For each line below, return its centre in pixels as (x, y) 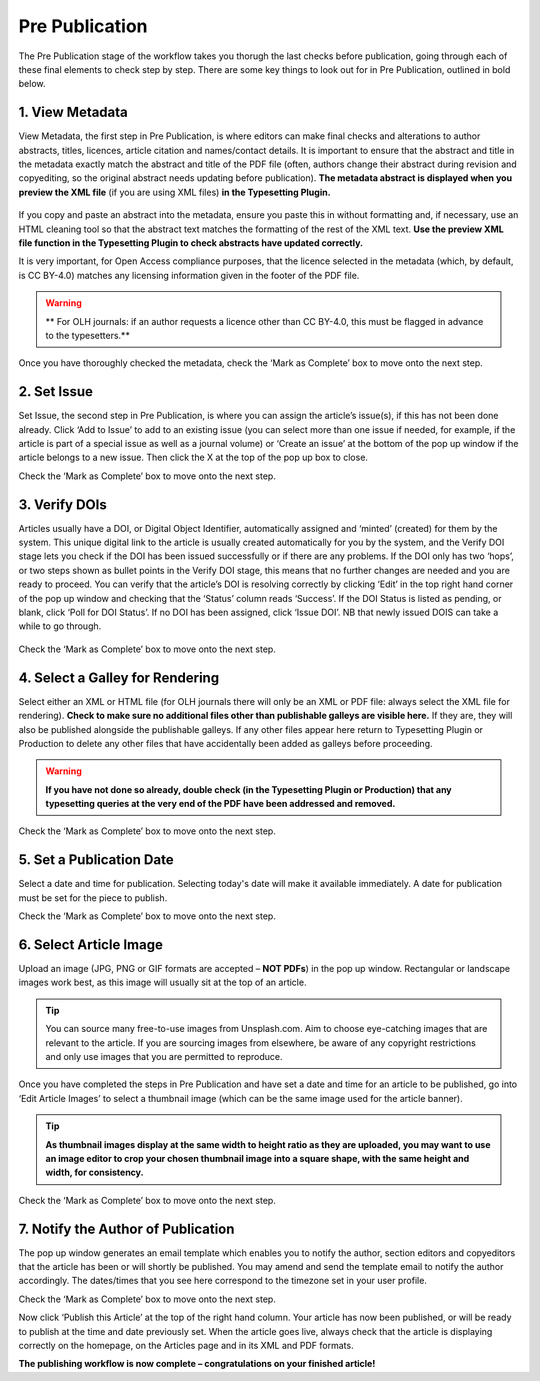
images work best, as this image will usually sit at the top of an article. (162, 982)
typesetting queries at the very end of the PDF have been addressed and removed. (220, 804)
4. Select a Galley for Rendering (119, 677)
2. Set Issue (56, 391)
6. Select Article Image (91, 944)
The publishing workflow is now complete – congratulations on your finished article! (197, 1364)
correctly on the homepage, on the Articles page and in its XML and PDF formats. (186, 1345)
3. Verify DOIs (62, 504)
